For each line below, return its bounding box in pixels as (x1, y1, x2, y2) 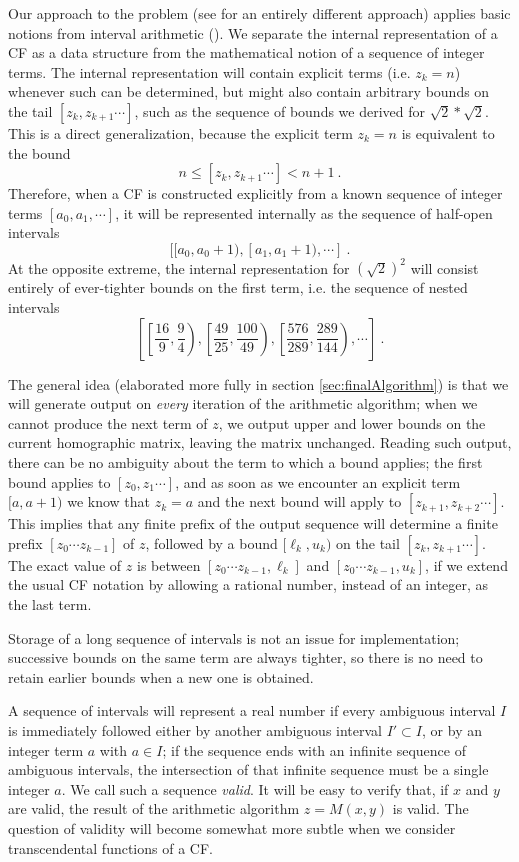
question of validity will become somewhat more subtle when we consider (8, 817, 456, 838)
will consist (410, 257, 479, 278)
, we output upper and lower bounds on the (218, 412, 486, 433)
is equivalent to (401, 122, 495, 143)
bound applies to (8, 471, 111, 492)
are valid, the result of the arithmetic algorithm (8, 798, 300, 819)
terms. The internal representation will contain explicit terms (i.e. (8, 61, 411, 82)
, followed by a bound (145, 532, 278, 553)
